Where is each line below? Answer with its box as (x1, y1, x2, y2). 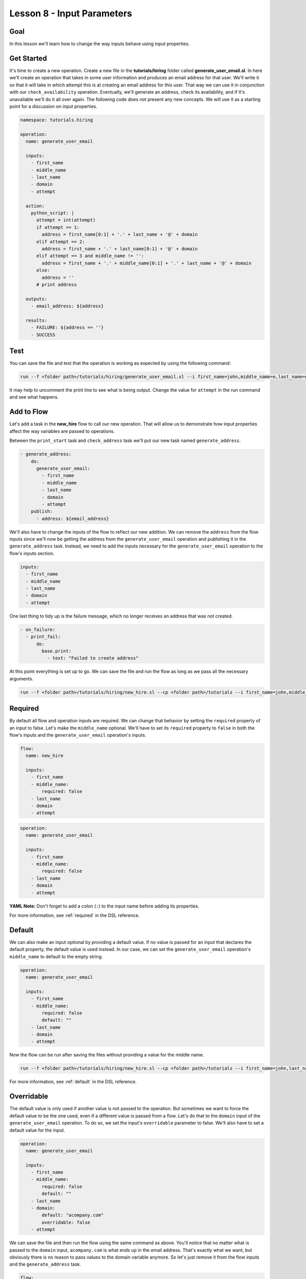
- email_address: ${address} (31, 303, 104, 309)
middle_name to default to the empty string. (9, 953, 103, 959)
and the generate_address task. (9, 1261, 82, 1267)
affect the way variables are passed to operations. (9, 428, 115, 434)
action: (25, 203, 45, 209)
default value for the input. (9, 1127, 65, 1133)
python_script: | (31, 210, 74, 216)
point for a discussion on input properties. (9, 103, 98, 109)
